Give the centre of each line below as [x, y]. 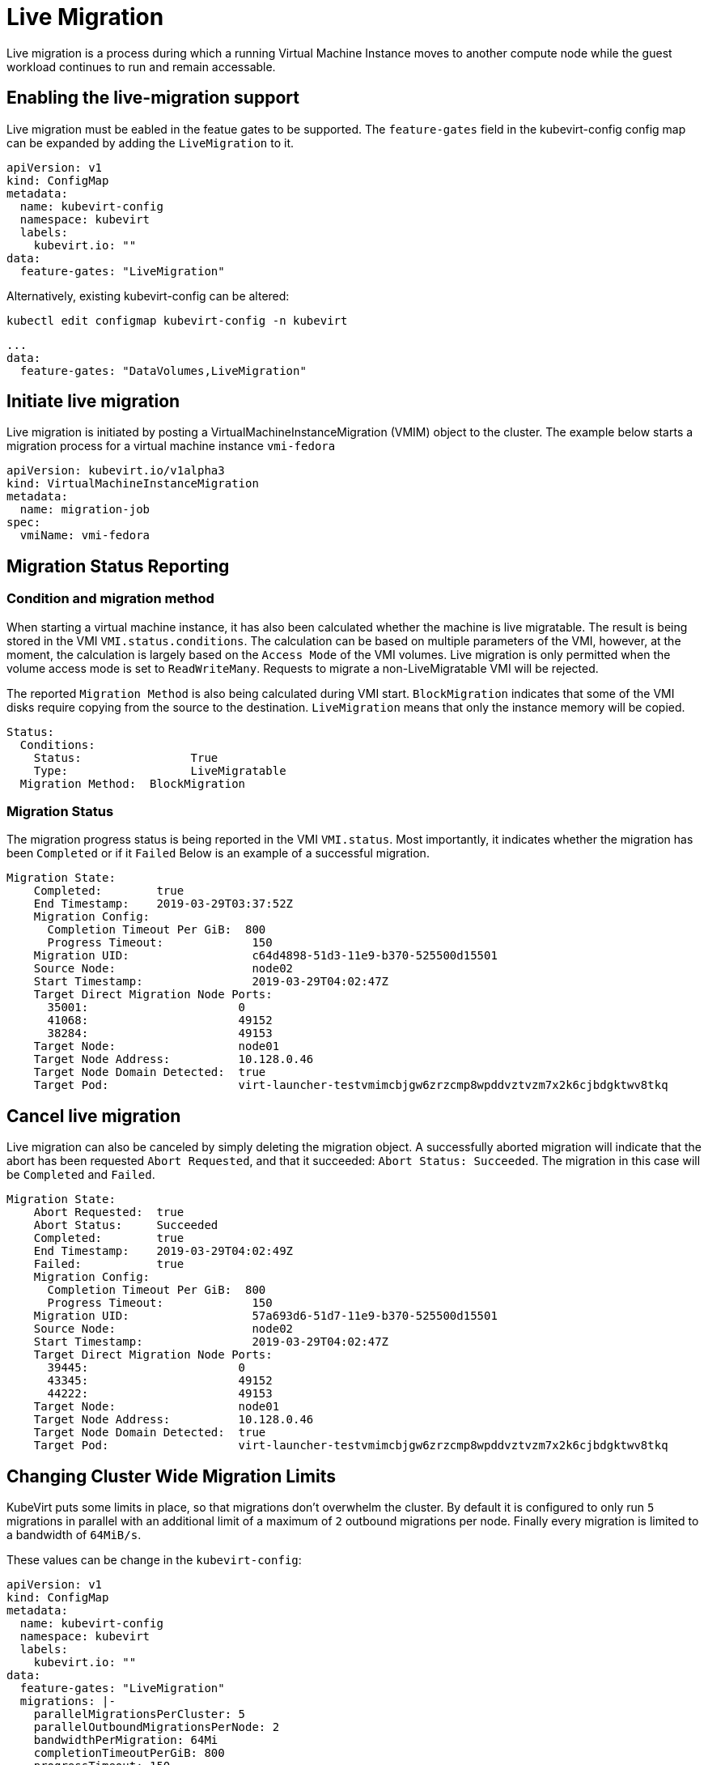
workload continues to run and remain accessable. [141, 66]
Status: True [126, 757]
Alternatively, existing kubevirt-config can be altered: [148, 296]
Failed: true [109, 1264]
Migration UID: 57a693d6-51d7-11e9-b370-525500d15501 [265, 1316]
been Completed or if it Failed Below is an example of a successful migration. [218, 853]
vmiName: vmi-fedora [85, 536]
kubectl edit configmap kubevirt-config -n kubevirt [177, 320]
